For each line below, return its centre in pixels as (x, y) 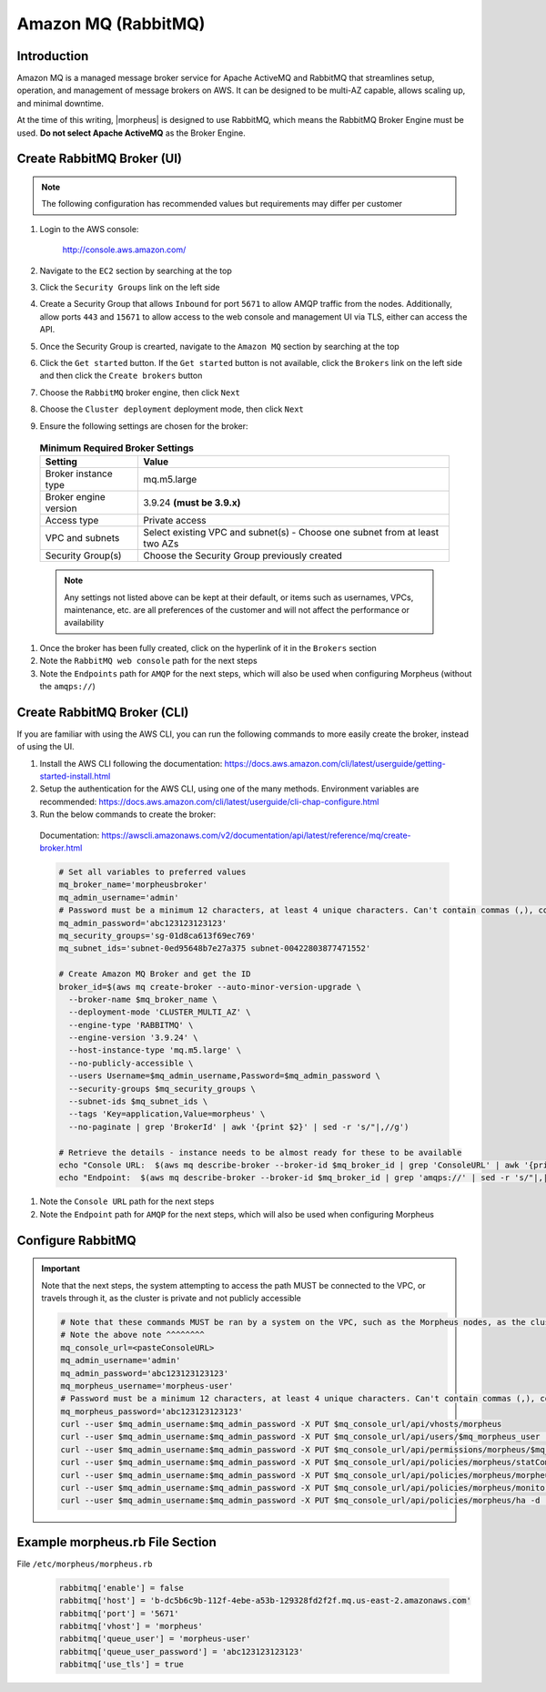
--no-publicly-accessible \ (131, 1063)
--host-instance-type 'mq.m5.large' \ (155, 1050)
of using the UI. (45, 747)
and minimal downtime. (61, 103)
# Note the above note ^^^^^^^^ (132, 1335)
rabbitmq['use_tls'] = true (121, 1665)
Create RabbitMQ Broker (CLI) (103, 712)
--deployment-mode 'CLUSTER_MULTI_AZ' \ (160, 1012)
